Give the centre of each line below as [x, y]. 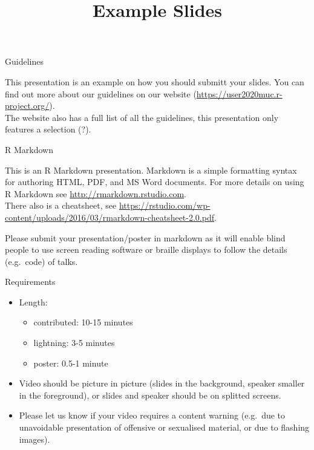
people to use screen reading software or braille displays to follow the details [146, 249]
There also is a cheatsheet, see [61, 205]
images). [34, 439]
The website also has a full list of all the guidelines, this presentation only [142, 117]
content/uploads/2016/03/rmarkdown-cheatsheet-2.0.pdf [110, 217]
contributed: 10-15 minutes [83, 322]
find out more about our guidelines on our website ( [101, 93]
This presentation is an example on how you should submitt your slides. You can [155, 81]
